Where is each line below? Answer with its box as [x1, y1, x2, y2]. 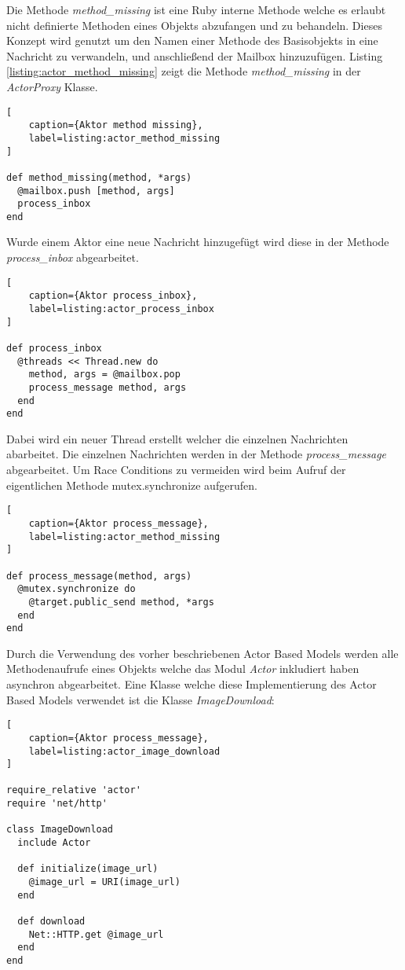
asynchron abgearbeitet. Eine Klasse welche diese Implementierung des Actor [6, 676, 377, 692]
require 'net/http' [6, 798, 108, 810]
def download [17, 916, 86, 928]
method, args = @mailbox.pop [28, 369, 181, 380]
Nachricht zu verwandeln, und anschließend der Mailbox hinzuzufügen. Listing [6, 47, 383, 64]
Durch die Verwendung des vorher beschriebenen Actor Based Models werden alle [6, 645, 399, 661]
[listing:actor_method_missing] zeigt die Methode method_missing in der [6, 63, 361, 79]
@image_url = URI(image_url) [28, 876, 181, 888]
